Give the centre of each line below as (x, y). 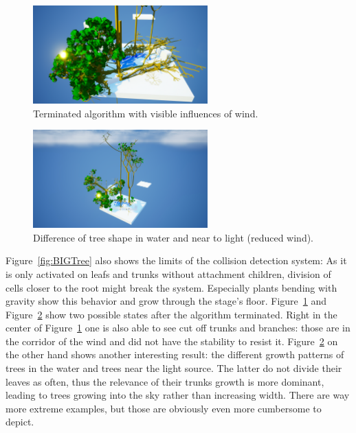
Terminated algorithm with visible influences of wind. (146, 113)
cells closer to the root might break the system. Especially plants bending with (171, 287)
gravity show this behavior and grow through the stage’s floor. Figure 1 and (166, 301)
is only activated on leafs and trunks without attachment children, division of (168, 273)
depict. (20, 422)
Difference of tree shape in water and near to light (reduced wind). (174, 237)
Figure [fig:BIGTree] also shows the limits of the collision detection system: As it (176, 260)
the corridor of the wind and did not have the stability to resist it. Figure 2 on (172, 341)
